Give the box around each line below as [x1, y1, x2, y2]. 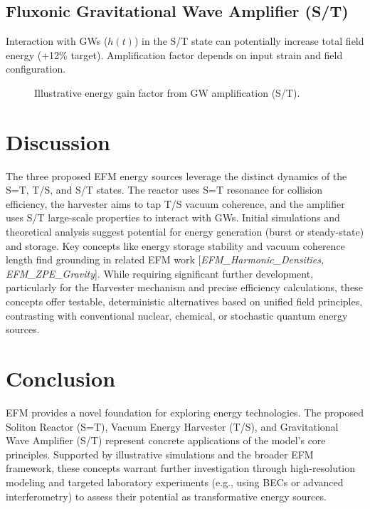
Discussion [6, 127, 110, 156]
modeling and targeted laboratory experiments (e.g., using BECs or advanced [6, 474, 344, 489]
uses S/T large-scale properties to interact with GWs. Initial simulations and [6, 210, 340, 225]
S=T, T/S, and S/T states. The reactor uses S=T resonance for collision [6, 182, 323, 197]
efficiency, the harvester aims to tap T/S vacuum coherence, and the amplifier [6, 196, 345, 211]
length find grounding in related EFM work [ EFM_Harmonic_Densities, [6, 252, 324, 267]
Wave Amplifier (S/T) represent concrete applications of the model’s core [6, 433, 326, 448]
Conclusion [6, 364, 116, 393]
